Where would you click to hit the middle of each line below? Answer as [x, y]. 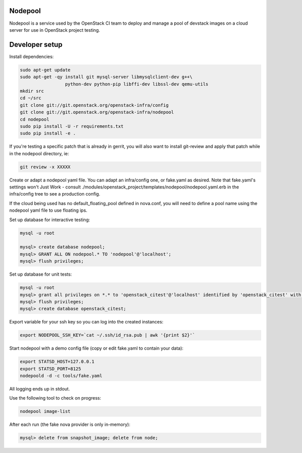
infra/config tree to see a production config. [55, 194]
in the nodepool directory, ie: [39, 153]
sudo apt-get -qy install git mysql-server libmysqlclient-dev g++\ [106, 77]
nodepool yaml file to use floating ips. [48, 210]
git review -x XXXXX [45, 167]
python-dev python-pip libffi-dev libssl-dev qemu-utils [137, 84]
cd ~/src [31, 98]
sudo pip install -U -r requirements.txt [72, 126]
